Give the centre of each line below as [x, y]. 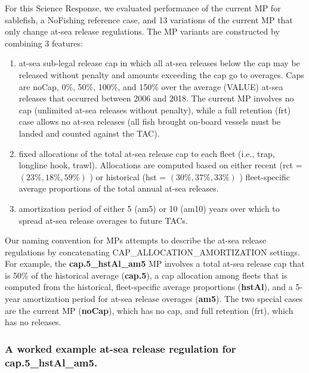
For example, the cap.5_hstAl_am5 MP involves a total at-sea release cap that [155, 263]
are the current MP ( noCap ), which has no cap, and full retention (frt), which [149, 310]
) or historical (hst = [128, 176]
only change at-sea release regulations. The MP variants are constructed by [142, 31]
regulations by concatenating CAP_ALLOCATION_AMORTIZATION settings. [152, 252]
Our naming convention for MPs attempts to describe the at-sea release [136, 240]
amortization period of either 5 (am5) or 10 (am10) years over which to [149, 208]
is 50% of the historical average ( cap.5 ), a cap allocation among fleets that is [146, 275]
